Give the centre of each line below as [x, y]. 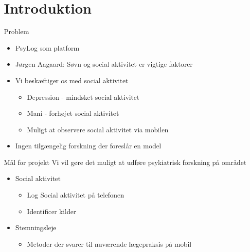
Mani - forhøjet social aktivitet [73, 113]
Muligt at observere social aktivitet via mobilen [98, 129]
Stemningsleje [36, 227]
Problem [17, 31]
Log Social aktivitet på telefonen [75, 195]
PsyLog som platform [47, 47]
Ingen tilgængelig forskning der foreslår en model [88, 146]
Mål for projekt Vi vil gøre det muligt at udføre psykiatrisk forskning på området [125, 162]
